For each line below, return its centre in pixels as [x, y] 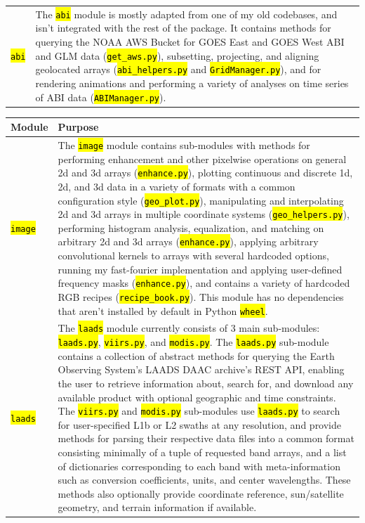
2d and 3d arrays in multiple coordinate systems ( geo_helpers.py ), [204, 214]
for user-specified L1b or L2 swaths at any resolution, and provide [200, 424]
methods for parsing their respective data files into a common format [206, 438]
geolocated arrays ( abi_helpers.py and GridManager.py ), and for [178, 69]
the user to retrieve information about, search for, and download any [206, 383]
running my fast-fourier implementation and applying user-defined [200, 269]
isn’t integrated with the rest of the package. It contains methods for [183, 28]
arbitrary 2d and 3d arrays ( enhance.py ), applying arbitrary [188, 241]
